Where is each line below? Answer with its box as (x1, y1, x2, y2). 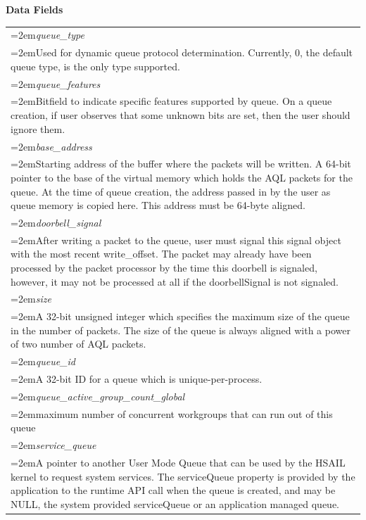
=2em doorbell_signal (11, 215, 101, 229)
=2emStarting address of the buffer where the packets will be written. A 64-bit (11, 156, 351, 171)
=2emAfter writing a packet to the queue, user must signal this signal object (11, 232, 341, 247)
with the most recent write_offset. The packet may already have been (11, 246, 312, 261)
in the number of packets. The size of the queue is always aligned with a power (11, 322, 351, 337)
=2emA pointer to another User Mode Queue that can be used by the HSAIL (11, 455, 346, 470)
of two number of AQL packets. (11, 336, 146, 351)
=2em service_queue (11, 438, 96, 452)
